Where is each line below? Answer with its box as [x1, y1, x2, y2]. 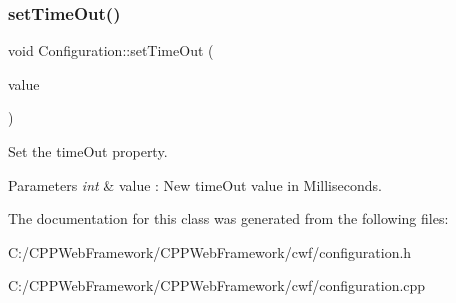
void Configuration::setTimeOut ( [8, 40, 214, 61]
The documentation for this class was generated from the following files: [8, 208, 449, 229]
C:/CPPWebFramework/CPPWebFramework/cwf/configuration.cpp [8, 275, 426, 296]
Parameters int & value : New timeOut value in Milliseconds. [8, 174, 382, 195]
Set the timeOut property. [8, 141, 168, 161]
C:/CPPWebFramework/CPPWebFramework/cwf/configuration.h [8, 241, 412, 262]
